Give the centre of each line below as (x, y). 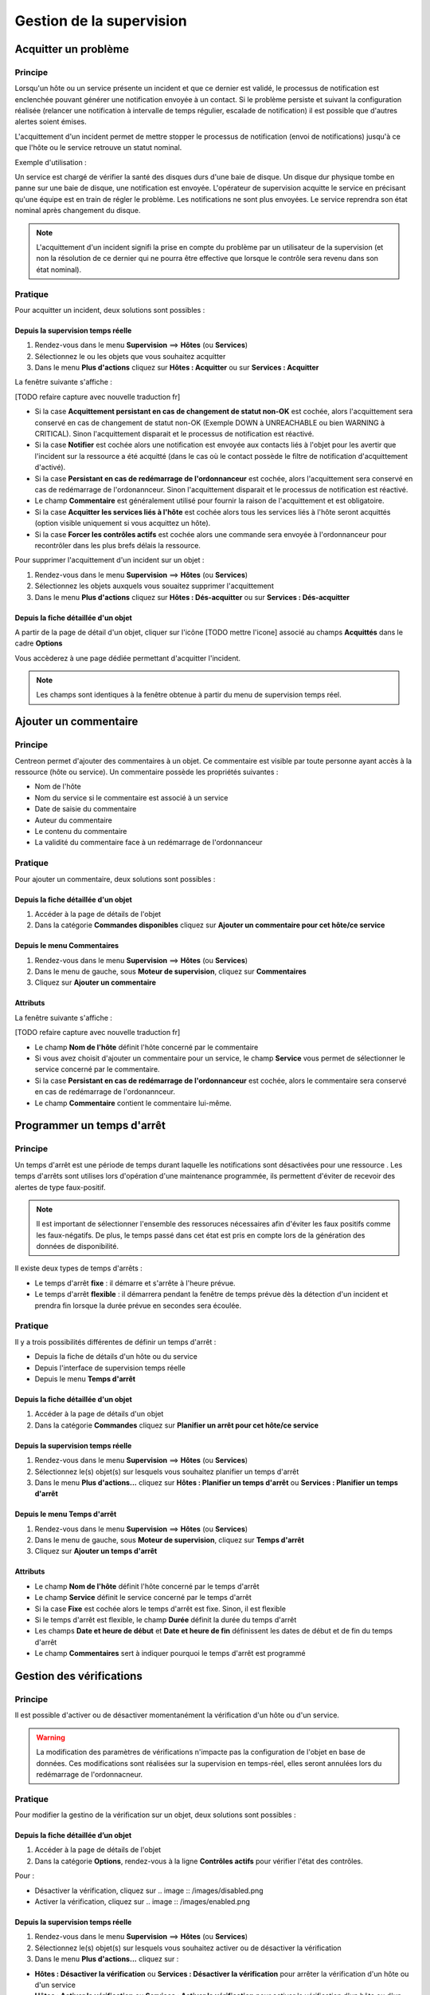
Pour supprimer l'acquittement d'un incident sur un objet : (109, 560)
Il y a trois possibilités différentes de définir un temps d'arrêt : (115, 1341)
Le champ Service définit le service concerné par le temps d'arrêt (143, 1598)
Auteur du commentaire (74, 820)
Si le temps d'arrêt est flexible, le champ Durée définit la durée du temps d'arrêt (166, 1620)
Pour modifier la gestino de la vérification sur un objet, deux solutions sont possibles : (155, 1815)
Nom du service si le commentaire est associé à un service (131, 797)
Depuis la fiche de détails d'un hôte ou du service (116, 1357)
